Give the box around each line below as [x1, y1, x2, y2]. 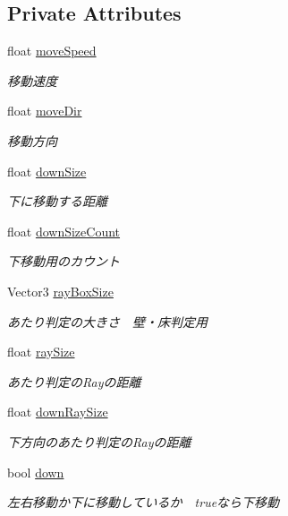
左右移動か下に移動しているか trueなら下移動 [7, 493, 280, 512]
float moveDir [7, 101, 82, 120]
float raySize [7, 342, 75, 361]
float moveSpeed [7, 41, 97, 60]
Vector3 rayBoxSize [7, 281, 114, 300]
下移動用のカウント [7, 252, 120, 271]
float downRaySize [7, 402, 108, 421]
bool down [7, 462, 64, 481]
